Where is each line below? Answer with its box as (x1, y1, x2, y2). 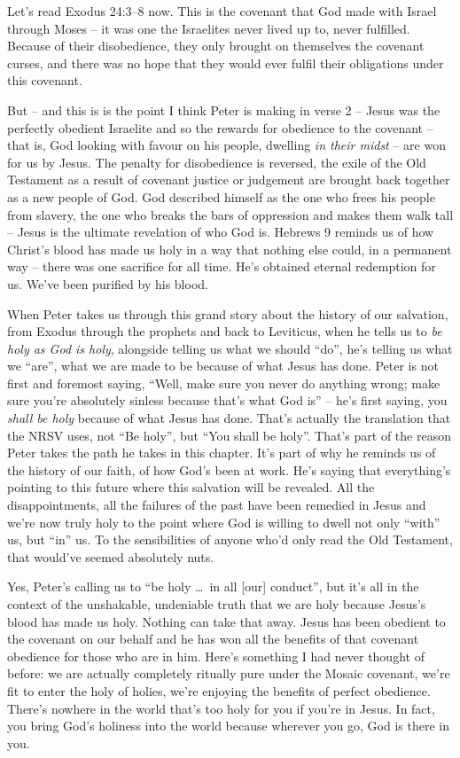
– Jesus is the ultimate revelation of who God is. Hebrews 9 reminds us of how (7, 223, 434, 241)
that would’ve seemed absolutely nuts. (7, 547, 214, 566)
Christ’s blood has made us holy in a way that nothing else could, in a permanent (7, 239, 452, 258)
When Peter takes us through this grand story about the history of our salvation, (7, 304, 448, 323)
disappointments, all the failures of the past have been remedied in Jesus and (7, 496, 426, 514)
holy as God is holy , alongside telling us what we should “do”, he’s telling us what (7, 339, 453, 357)
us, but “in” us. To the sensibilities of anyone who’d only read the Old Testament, (7, 530, 453, 549)
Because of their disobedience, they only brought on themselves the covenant (7, 36, 425, 55)
